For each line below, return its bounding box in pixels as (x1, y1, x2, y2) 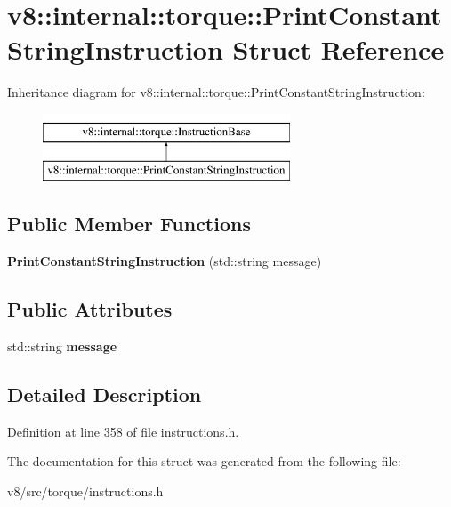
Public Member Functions (7, 210, 251, 237)
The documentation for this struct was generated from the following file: (7, 452, 401, 471)
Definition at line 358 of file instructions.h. (7, 422, 239, 440)
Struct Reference (232, 31, 445, 68)
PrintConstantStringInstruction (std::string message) (7, 252, 322, 270)
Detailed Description (7, 381, 202, 408)
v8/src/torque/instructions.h (7, 482, 164, 501)
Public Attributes (7, 295, 173, 323)
